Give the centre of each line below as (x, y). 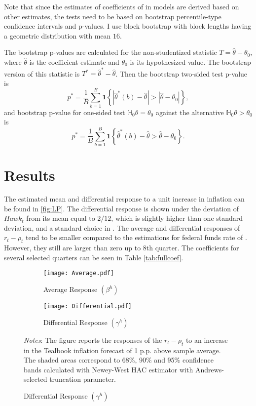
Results (30, 175)
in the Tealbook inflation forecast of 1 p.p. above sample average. (122, 350)
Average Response (71, 289)
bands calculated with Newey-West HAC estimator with (109, 369)
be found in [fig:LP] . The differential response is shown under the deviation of (122, 208)
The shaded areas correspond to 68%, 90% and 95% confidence (119, 360)
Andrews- (209, 369)
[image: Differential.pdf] (88, 306)
